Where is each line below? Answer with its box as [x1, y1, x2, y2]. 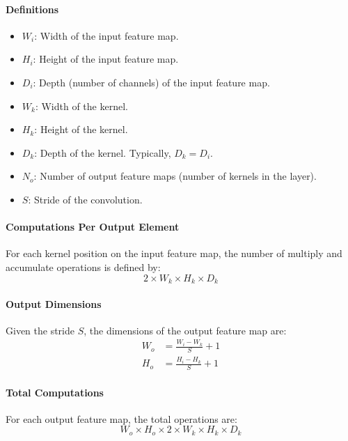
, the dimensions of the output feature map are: [84, 323, 287, 337]
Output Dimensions [6, 296, 102, 311]
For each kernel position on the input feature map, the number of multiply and [6, 246, 342, 261]
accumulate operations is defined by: [6, 259, 161, 274]
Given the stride [6, 323, 74, 337]
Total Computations [6, 385, 104, 399]
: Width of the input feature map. [34, 28, 179, 42]
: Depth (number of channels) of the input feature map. [33, 75, 270, 89]
